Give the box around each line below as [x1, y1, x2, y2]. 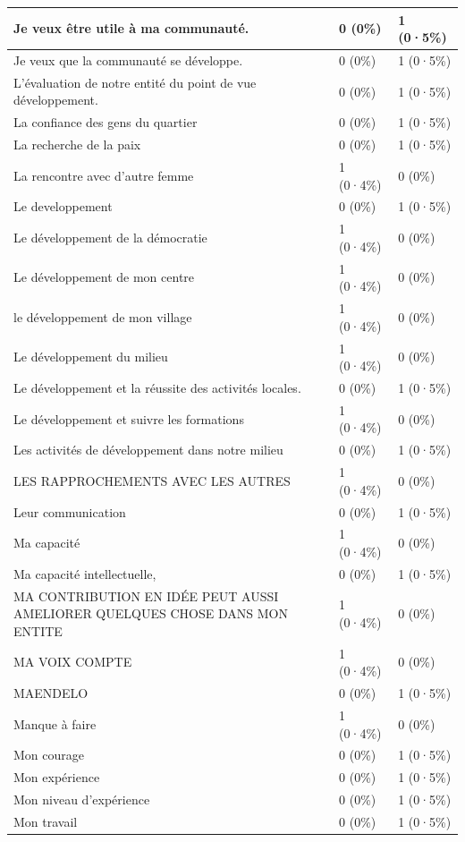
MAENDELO [13, 684, 89, 702]
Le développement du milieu [13, 347, 168, 366]
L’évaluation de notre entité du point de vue [13, 72, 257, 91]
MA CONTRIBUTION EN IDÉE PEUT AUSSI [13, 586, 279, 605]
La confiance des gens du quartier [13, 113, 198, 132]
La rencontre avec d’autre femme [13, 166, 194, 184]
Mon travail [13, 812, 78, 830]
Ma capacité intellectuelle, [13, 564, 156, 583]
